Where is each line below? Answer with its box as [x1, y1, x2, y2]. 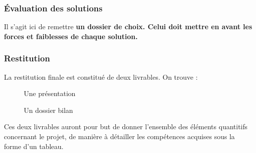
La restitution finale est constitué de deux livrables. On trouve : [4, 71, 198, 82]
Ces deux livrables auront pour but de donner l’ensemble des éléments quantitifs [4, 121, 248, 132]
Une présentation [24, 88, 76, 99]
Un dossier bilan [24, 104, 73, 115]
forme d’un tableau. [4, 141, 64, 151]
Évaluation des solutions [4, 1, 102, 14]
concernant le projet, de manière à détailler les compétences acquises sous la [4, 131, 235, 141]
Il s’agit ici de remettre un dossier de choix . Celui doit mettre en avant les [4, 21, 252, 32]
